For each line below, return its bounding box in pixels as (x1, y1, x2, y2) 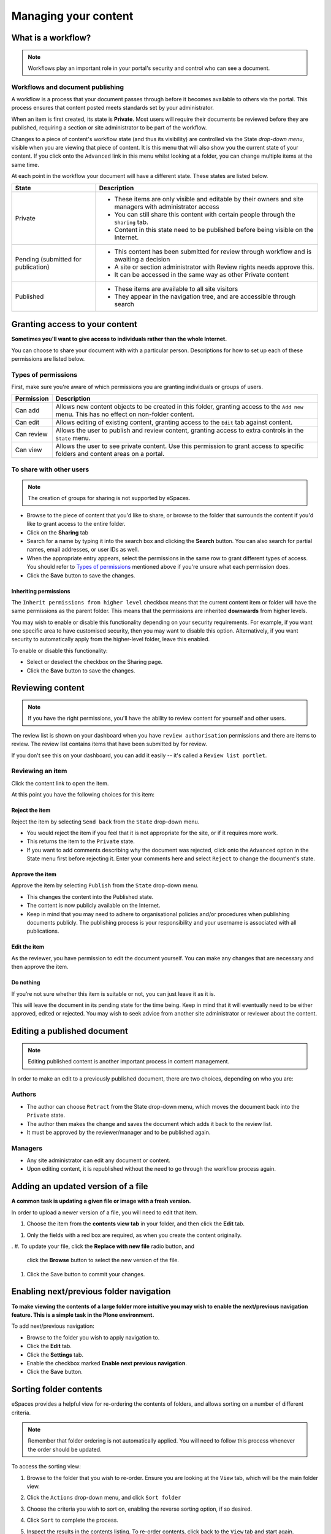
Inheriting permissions (11, 587, 70, 595)
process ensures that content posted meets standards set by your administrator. (11, 104, 214, 112)
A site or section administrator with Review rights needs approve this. (114, 263, 314, 271)
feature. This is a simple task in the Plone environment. (11, 1311, 154, 1319)
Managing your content (11, 9, 134, 23)
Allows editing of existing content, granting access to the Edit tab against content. (55, 418, 293, 426)
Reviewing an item (11, 767, 67, 776)
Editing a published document (11, 1026, 129, 1036)
